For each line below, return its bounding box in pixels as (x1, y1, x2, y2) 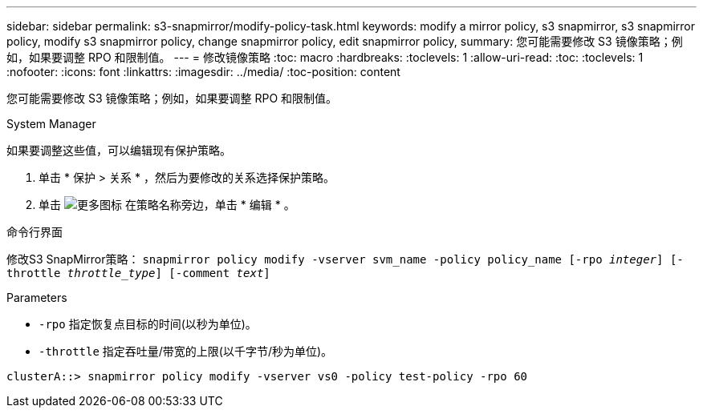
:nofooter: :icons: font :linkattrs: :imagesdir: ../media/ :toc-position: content (6, 65, 400, 78)
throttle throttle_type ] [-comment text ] (6, 267, 270, 279)
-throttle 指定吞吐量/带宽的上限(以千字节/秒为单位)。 (39, 344, 333, 358)
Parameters (6, 291, 67, 304)
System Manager (6, 117, 96, 131)
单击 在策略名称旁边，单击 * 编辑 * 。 (39, 198, 295, 211)
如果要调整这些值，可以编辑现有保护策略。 (6, 143, 231, 157)
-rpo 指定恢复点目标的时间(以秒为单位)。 (39, 317, 257, 331)
